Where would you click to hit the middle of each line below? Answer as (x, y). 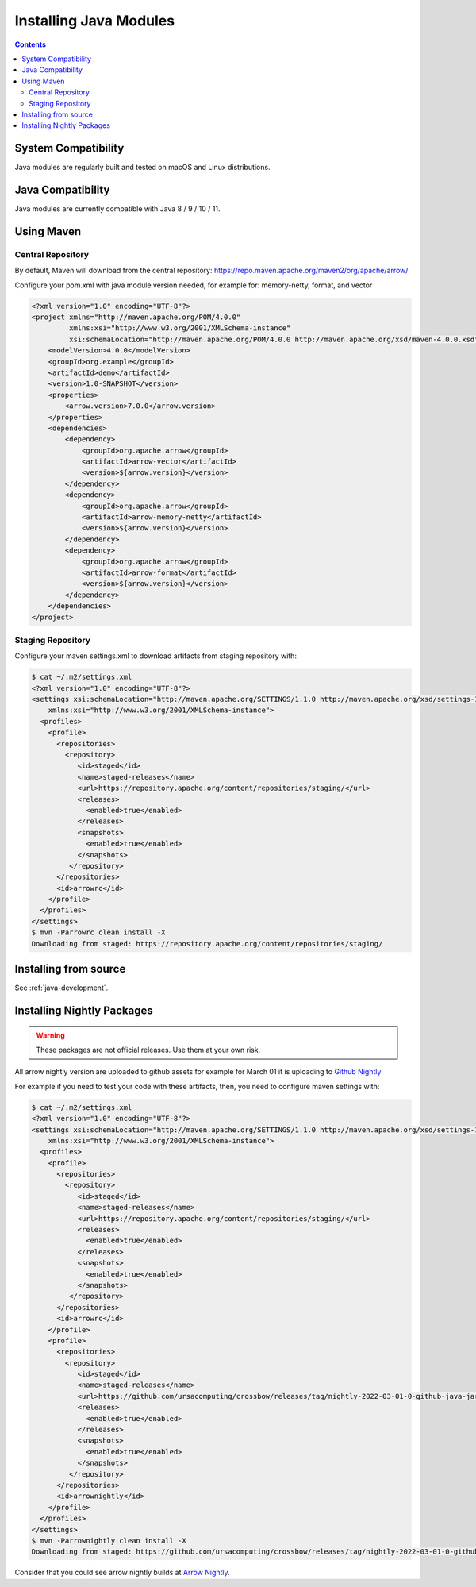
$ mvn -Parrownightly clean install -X (109, 1541)
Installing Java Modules (94, 21)
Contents (31, 44)
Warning (50, 1035)
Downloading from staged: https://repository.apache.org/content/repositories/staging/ (207, 944)
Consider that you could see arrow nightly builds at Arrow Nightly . (122, 1573)
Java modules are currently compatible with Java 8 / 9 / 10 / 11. (117, 209)
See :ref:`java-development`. (61, 988)
